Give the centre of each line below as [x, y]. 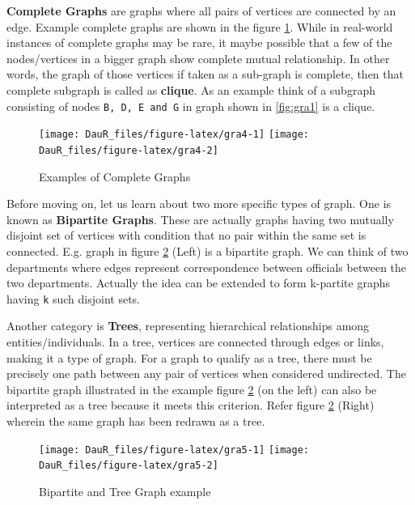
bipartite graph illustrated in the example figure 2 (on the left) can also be [192, 389]
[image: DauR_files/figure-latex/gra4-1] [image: [174, 135]
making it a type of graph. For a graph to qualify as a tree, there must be [189, 357]
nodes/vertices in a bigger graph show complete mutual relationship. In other [198, 58]
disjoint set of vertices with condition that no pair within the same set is [186, 235]
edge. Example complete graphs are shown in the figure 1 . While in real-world [200, 26]
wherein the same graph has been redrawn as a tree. [136, 420]
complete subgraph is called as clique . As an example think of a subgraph [191, 89]
